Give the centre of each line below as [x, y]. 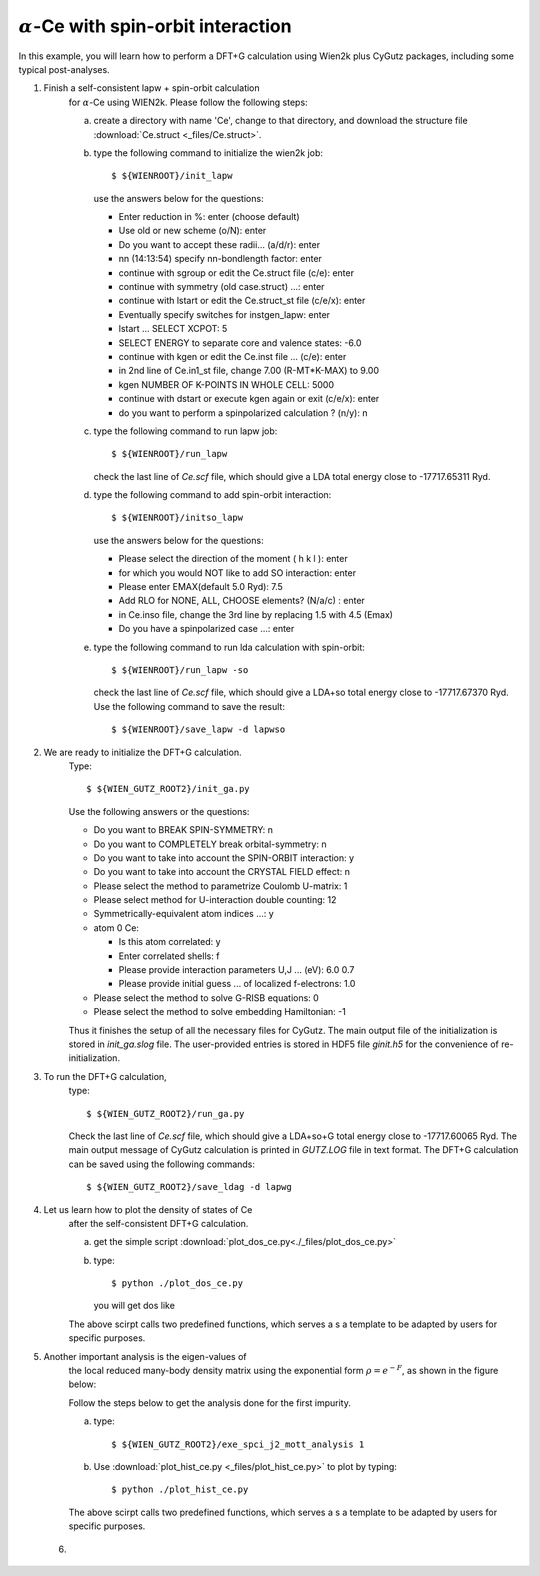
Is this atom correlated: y [169, 942]
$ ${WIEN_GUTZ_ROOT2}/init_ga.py [168, 789]
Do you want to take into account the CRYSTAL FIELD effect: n [221, 872]
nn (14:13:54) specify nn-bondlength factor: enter [220, 259]
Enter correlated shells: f [169, 956]
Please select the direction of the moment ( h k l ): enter [233, 559]
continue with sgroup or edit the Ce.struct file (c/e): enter [236, 272]
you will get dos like [134, 1306]
